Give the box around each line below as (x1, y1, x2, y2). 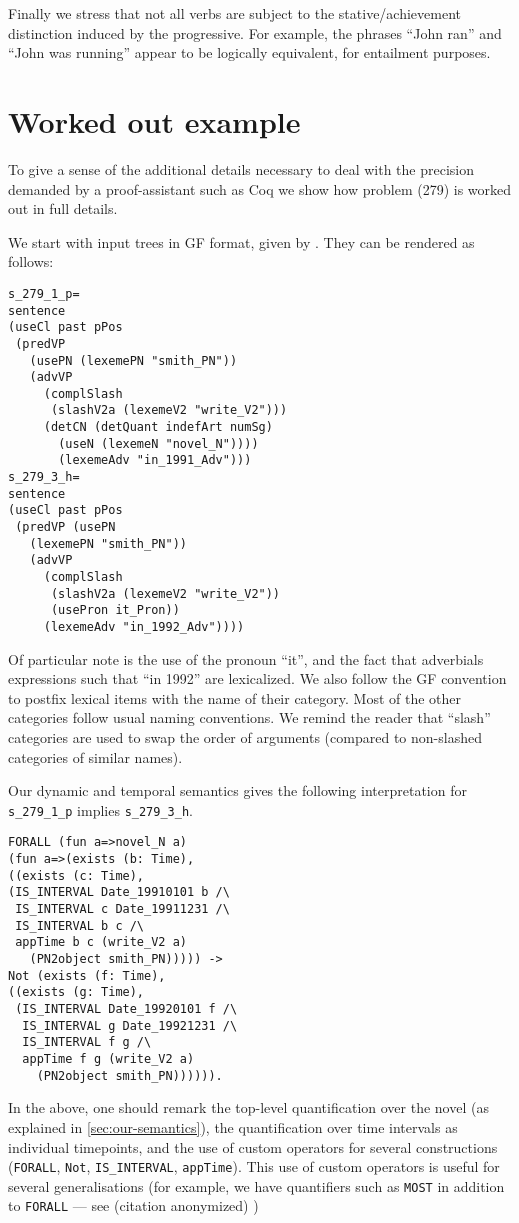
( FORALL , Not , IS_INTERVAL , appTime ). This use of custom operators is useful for (8, 1156, 500, 1177)
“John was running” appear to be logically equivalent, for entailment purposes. (8, 42, 491, 63)
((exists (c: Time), (8, 868, 145, 883)
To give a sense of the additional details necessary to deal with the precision (8, 158, 475, 179)
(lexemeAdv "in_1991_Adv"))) (58, 453, 252, 468)
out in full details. (8, 198, 118, 219)
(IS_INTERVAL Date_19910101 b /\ (8, 885, 230, 900)
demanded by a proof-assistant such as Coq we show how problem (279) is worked (8, 178, 512, 199)
